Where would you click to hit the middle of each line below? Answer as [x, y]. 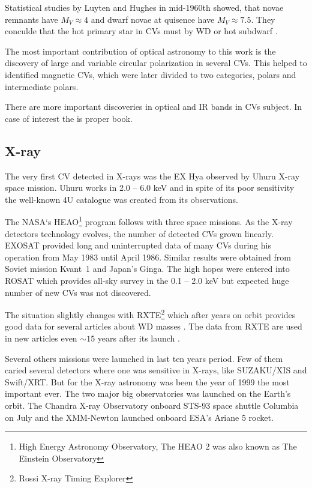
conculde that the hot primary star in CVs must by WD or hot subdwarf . [141, 31]
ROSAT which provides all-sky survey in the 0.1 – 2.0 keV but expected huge [147, 280]
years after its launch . [139, 338]
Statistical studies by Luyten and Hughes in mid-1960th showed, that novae [144, 7]
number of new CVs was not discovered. [78, 292]
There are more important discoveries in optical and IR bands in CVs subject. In [154, 107]
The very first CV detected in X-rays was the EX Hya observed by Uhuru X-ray [152, 176]
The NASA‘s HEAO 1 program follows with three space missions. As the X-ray [149, 221]
